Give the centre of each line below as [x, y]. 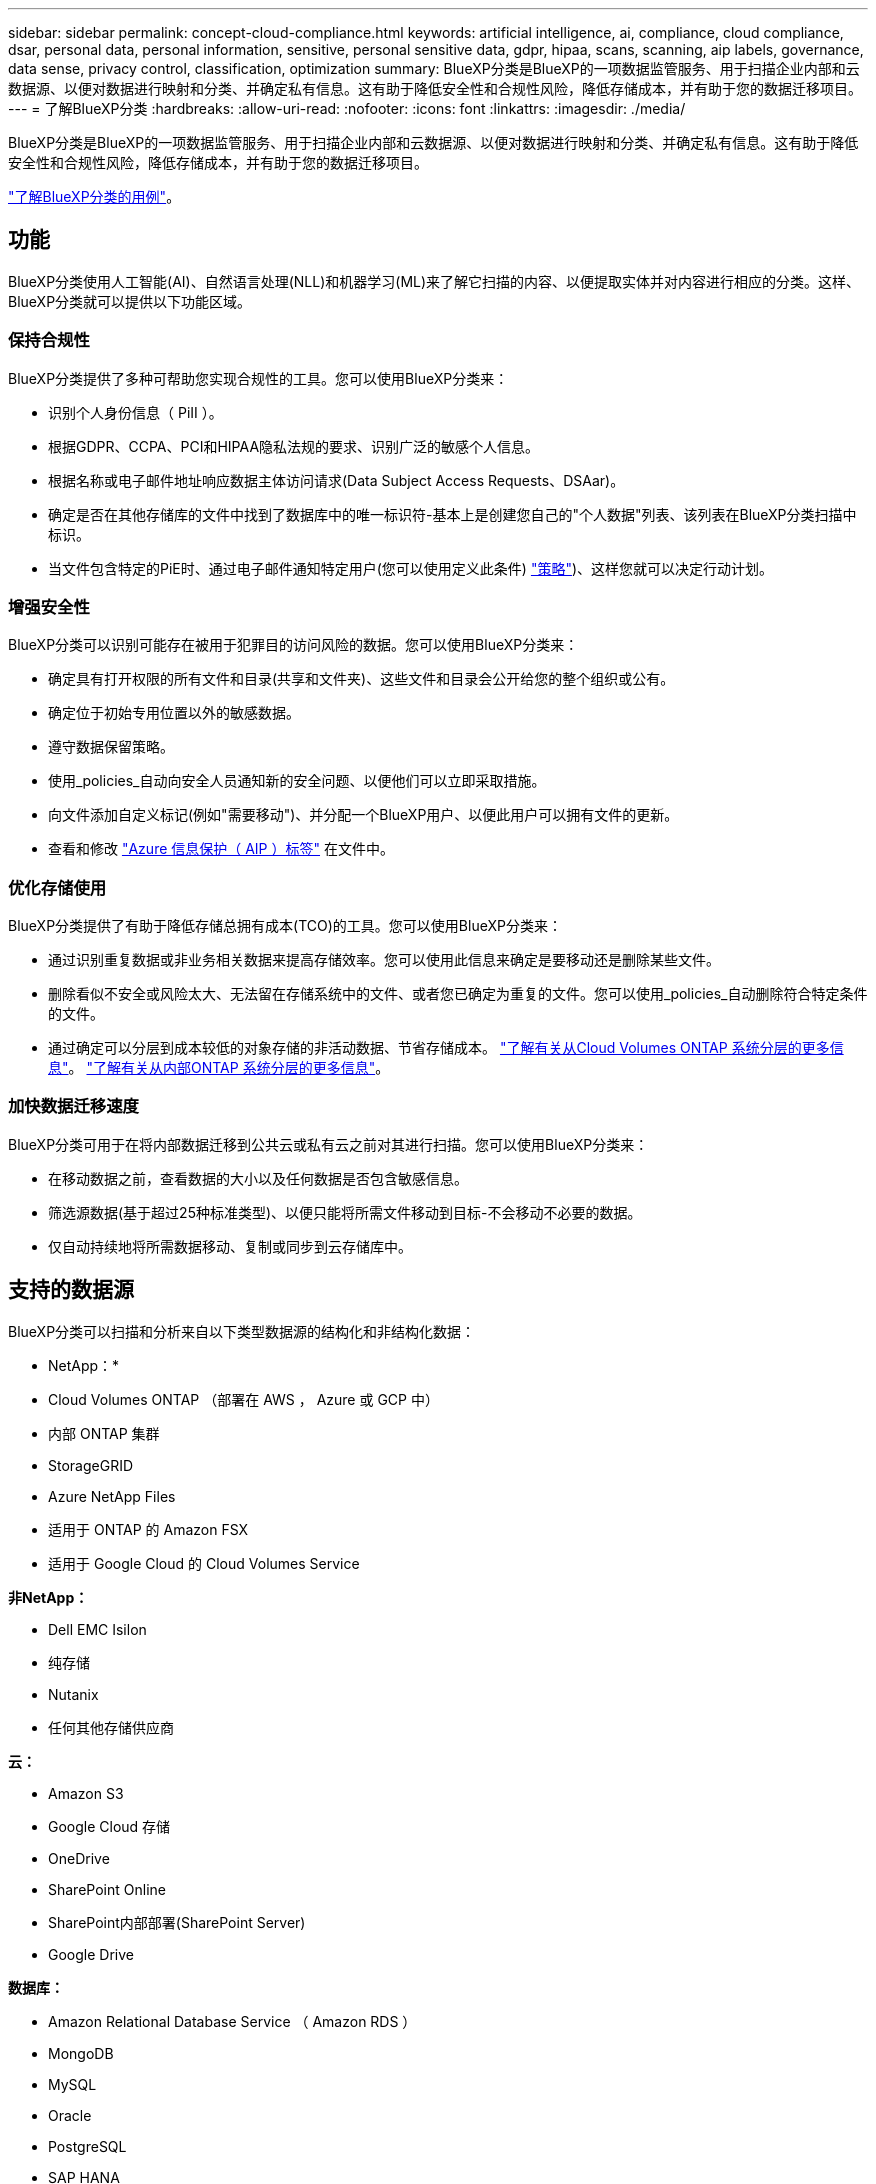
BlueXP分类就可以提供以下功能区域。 [130, 301]
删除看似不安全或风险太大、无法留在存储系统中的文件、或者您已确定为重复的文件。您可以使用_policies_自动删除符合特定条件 [458, 994]
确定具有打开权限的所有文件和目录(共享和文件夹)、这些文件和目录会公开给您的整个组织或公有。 [361, 679]
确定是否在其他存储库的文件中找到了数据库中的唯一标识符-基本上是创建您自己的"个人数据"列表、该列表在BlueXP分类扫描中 [452, 514]
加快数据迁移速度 [73, 1106]
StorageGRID [91, 1465]
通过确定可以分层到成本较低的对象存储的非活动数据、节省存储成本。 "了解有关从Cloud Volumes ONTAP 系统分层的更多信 [446, 1048]
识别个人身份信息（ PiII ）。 [135, 412]
